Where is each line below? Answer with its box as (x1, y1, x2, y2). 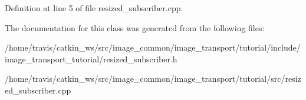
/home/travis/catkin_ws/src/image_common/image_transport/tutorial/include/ (5, 41, 301, 54)
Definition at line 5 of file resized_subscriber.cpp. (5, 2, 183, 14)
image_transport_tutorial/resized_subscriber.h (5, 52, 177, 65)
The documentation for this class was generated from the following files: (5, 21, 265, 34)
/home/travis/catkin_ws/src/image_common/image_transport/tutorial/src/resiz (5, 72, 301, 85)
